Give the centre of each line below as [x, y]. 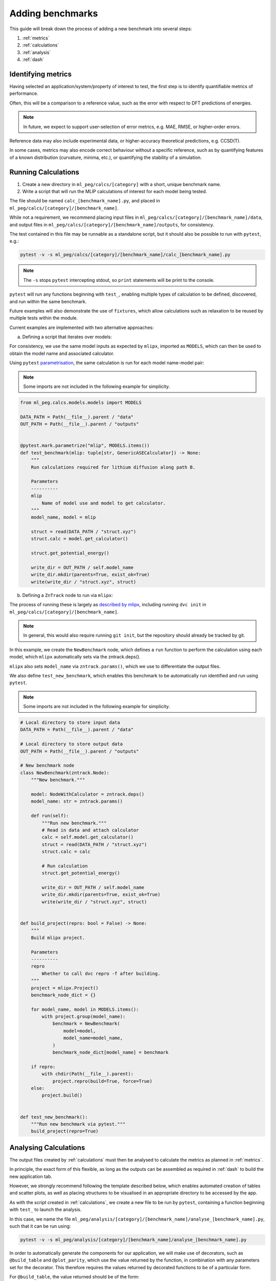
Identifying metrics [40, 74]
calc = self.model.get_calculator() [88, 837]
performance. [24, 94]
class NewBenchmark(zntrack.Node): [65, 773]
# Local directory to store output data [71, 744]
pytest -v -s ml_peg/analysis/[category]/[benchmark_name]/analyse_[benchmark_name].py [133, 1239]
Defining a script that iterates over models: [67, 337]
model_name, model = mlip [63, 517]
